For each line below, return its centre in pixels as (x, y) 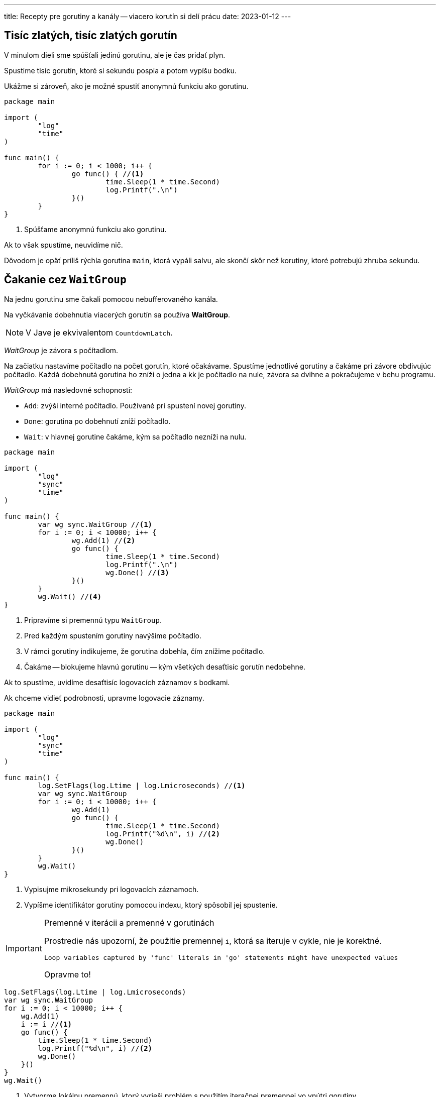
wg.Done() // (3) (137, 572)
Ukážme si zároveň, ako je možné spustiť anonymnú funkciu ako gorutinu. (126, 86)
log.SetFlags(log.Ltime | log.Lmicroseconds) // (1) (142, 785)
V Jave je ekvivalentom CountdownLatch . (99, 332)
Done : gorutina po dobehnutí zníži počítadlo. (97, 421)
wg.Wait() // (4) (70, 596)
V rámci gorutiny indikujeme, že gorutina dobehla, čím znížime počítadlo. (145, 651)
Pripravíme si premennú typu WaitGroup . (93, 620)
